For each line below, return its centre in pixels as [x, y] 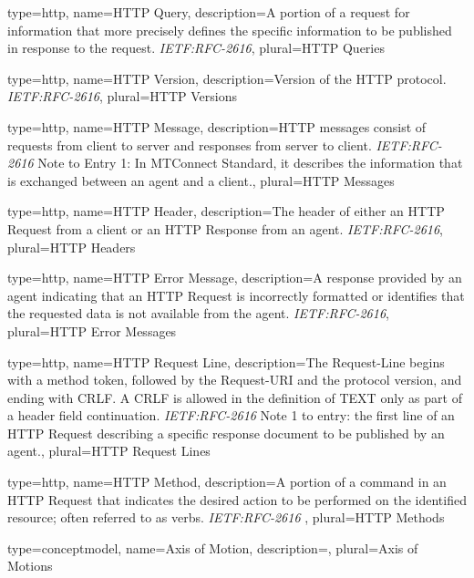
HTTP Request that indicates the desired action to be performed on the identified [237, 499]
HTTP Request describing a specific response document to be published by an [226, 433]
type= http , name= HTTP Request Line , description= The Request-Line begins [226, 361]
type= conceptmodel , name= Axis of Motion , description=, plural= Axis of [213, 547]
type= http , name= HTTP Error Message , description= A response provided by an [235, 278]
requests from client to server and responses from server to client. [190, 144]
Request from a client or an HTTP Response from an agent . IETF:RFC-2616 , [226, 228]
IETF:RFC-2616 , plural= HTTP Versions [122, 96]
